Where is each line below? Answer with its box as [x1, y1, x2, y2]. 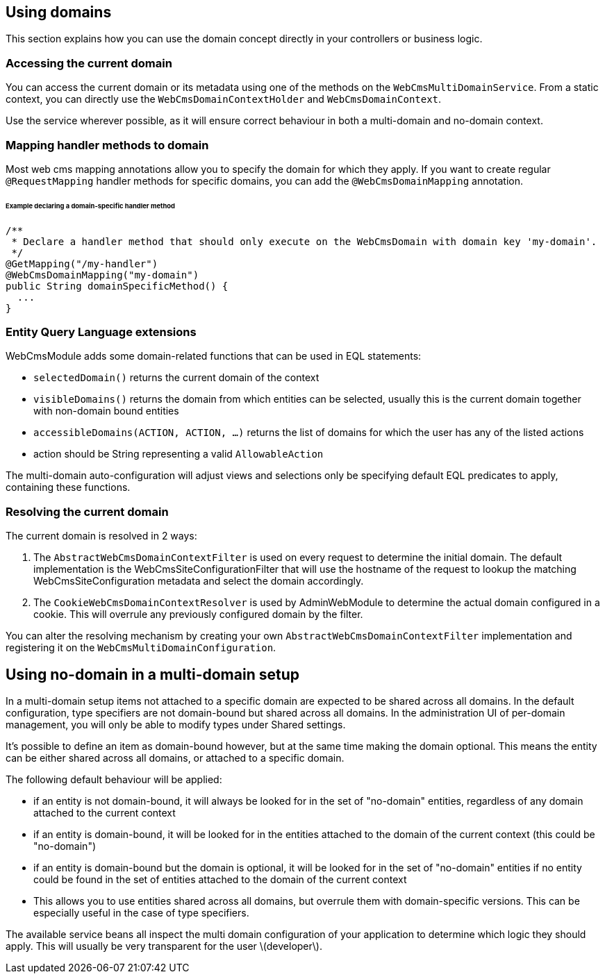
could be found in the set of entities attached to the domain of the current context [33, 873, 407, 885]
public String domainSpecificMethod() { [6, 280, 229, 292]
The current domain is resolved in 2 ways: [6, 530, 197, 542]
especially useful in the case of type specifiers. [33, 906, 249, 919]
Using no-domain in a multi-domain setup [6, 665, 299, 683]
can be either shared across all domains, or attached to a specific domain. [6, 751, 345, 764]
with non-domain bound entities [33, 405, 179, 417]
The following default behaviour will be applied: [6, 773, 222, 785]
